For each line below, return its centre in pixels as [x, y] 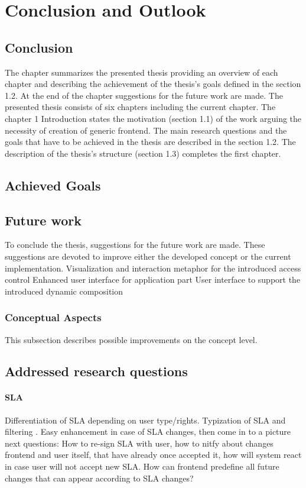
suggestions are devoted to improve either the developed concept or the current [148, 256]
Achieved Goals [53, 185]
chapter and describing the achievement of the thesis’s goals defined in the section [153, 84]
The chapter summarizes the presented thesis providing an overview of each [141, 72]
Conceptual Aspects [53, 317]
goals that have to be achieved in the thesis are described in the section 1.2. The [150, 142]
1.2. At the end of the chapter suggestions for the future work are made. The [144, 95]
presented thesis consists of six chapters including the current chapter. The [140, 107]
